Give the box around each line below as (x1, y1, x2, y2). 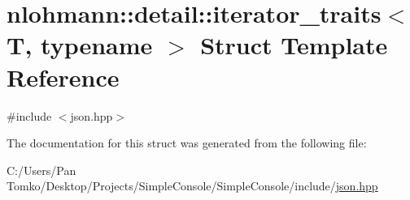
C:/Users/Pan (7, 161, 76, 178)
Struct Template (200, 28, 388, 62)
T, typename (7, 28, 153, 62)
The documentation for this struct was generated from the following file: (7, 134, 367, 151)
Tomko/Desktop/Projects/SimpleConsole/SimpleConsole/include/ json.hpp (7, 177, 378, 194)
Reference (7, 60, 120, 93)
